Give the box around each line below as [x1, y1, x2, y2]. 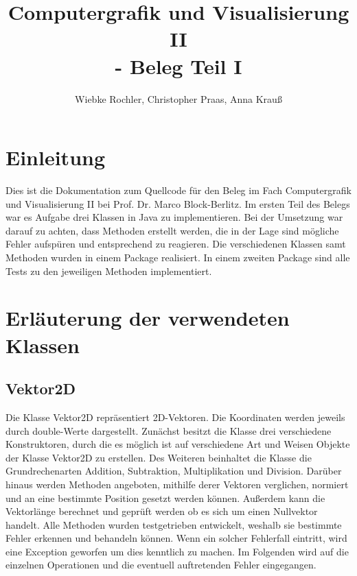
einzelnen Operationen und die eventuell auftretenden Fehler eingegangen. [5, 557, 316, 572]
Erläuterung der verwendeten [5, 304, 290, 332]
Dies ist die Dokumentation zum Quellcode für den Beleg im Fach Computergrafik [5, 183, 352, 197]
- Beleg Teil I [115, 51, 242, 80]
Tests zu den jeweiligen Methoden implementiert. [5, 263, 212, 278]
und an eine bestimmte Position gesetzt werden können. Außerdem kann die [5, 490, 325, 505]
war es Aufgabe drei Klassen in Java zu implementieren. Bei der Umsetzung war [5, 210, 343, 224]
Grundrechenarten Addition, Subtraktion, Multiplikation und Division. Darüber [5, 464, 342, 478]
